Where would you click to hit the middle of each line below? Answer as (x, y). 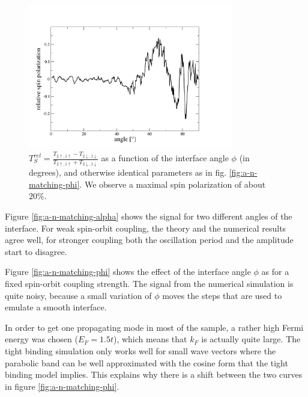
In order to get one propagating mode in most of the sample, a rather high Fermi (154, 327)
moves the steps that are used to (222, 295)
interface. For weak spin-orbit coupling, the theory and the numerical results (146, 228)
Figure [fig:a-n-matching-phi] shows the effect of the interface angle (128, 272)
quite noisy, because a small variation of (78, 295)
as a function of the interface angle (165, 158)
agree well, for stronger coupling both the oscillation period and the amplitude (149, 240)
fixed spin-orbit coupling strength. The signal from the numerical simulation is (149, 284)
